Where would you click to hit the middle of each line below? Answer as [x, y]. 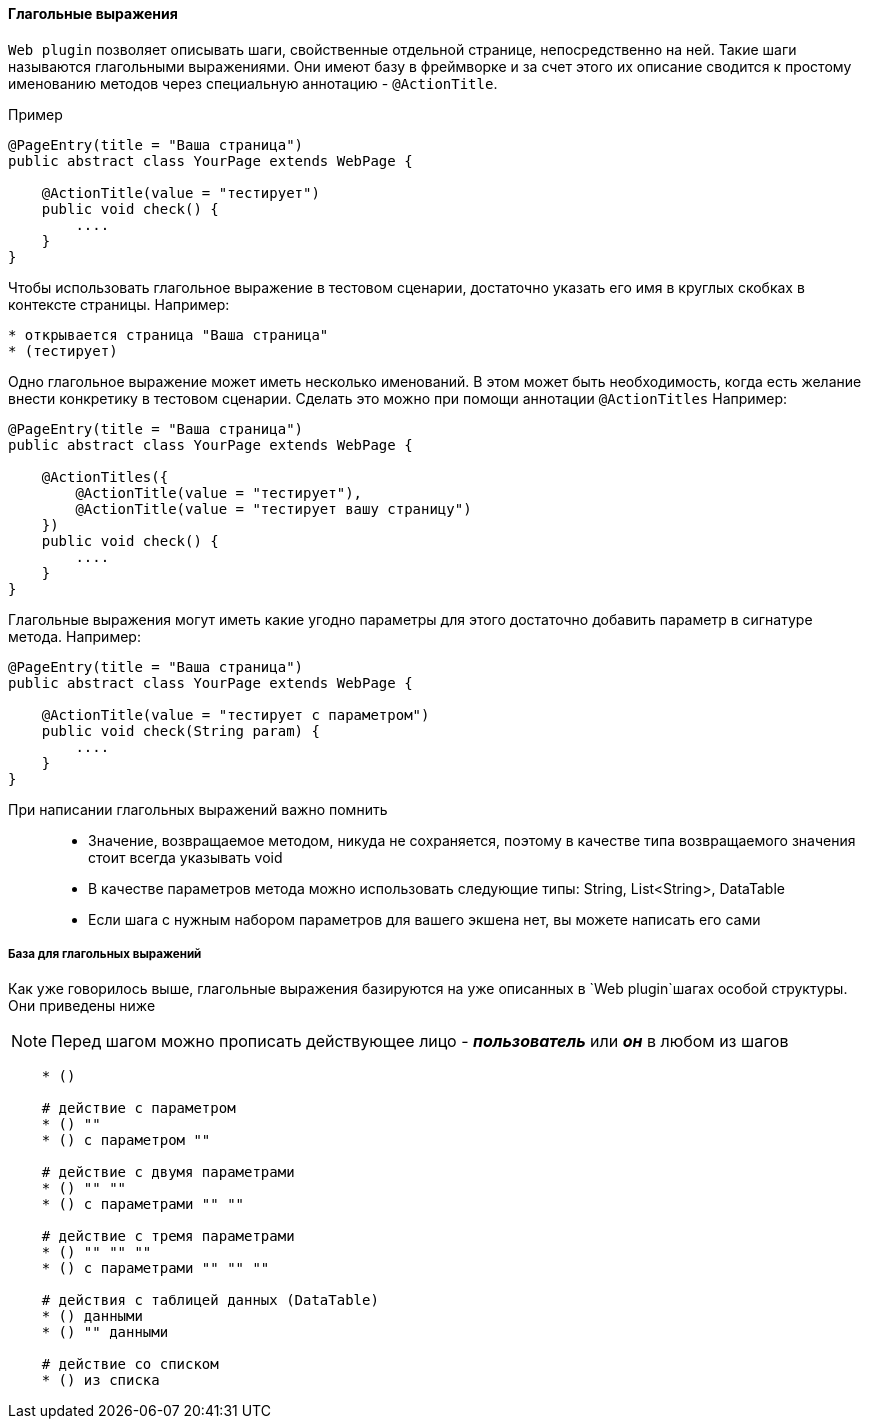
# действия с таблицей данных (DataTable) [210, 1300]
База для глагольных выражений [105, 954]
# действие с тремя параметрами [168, 1236]
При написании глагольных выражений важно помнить [198, 809]
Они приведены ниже [82, 1006]
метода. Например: [74, 636]
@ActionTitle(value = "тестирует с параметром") [235, 714]
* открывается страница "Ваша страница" [168, 334]
